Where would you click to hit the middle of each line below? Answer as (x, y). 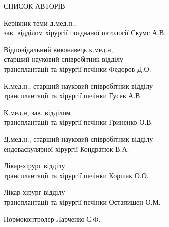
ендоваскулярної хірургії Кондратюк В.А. (67, 148)
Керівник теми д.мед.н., (40, 23)
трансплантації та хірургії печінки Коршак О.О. (76, 175)
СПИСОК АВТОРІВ (35, 6)
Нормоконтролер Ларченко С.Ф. (52, 218)
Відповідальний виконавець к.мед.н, (59, 49)
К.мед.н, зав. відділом (37, 112)
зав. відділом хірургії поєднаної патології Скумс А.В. (85, 33)
